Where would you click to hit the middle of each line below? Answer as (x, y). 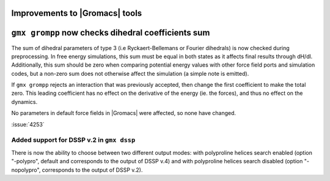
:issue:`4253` (28, 124)
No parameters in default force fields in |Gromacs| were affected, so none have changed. (124, 113)
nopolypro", (26, 170)
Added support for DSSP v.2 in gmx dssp (73, 140)
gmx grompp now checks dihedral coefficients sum (111, 33)
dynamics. (24, 102)
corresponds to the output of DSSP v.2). (92, 170)
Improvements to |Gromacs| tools (77, 13)
